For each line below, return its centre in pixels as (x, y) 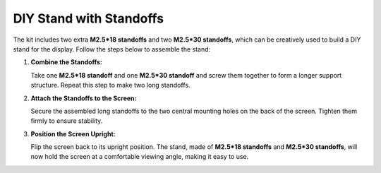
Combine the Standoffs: (66, 62)
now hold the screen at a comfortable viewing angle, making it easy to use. (140, 157)
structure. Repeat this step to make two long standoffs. (110, 85)
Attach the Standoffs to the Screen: (84, 98)
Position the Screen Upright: (73, 133)
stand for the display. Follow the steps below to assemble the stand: (112, 49)
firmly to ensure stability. (67, 121)
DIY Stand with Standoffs (89, 18)
